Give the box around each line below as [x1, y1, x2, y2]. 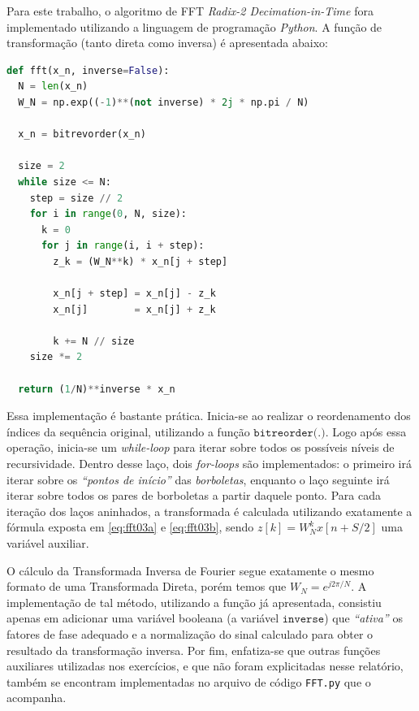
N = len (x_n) [18, 80, 89, 93]
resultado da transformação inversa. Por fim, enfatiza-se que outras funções [6, 641, 381, 658]
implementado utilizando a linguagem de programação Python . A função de [6, 18, 382, 35]
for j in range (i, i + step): [41, 240, 205, 252]
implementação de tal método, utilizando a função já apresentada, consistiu [6, 593, 382, 610]
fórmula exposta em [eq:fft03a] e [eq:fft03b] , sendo [6, 518, 254, 535]
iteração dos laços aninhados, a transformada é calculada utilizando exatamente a [6, 502, 413, 519]
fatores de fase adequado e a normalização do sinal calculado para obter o [6, 625, 374, 642]
